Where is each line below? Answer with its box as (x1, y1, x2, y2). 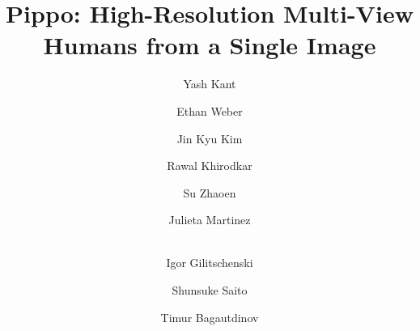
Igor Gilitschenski (166, 254, 253, 271)
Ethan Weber (176, 102, 243, 119)
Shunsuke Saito (172, 282, 248, 299)
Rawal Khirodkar (167, 157, 252, 174)
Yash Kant (183, 75, 236, 92)
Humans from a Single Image (43, 28, 376, 62)
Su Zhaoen (183, 184, 236, 201)
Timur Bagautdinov (160, 308, 259, 325)
